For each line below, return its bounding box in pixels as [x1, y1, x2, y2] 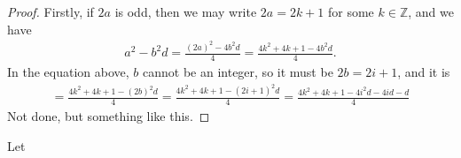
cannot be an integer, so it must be [143, 62, 333, 80]
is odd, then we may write [114, 3, 257, 20]
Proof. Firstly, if [7, 3, 94, 20]
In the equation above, [7, 62, 129, 80]
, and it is [397, 62, 450, 80]
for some [327, 3, 374, 20]
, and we [408, 3, 454, 20]
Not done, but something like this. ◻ [7, 107, 210, 125]
